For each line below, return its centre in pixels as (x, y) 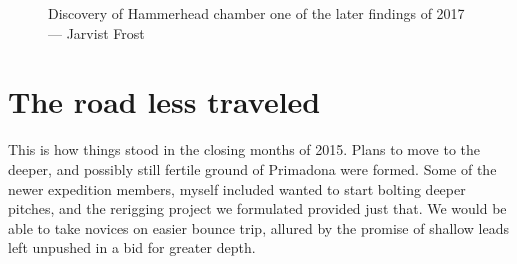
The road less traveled (164, 101)
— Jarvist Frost (96, 32)
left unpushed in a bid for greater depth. (132, 247)
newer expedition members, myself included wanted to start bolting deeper (237, 188)
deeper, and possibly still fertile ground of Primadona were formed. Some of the (252, 168)
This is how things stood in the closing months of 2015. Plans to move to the (244, 149)
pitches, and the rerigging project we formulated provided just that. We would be (257, 208)
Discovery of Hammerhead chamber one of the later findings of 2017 (256, 13)
